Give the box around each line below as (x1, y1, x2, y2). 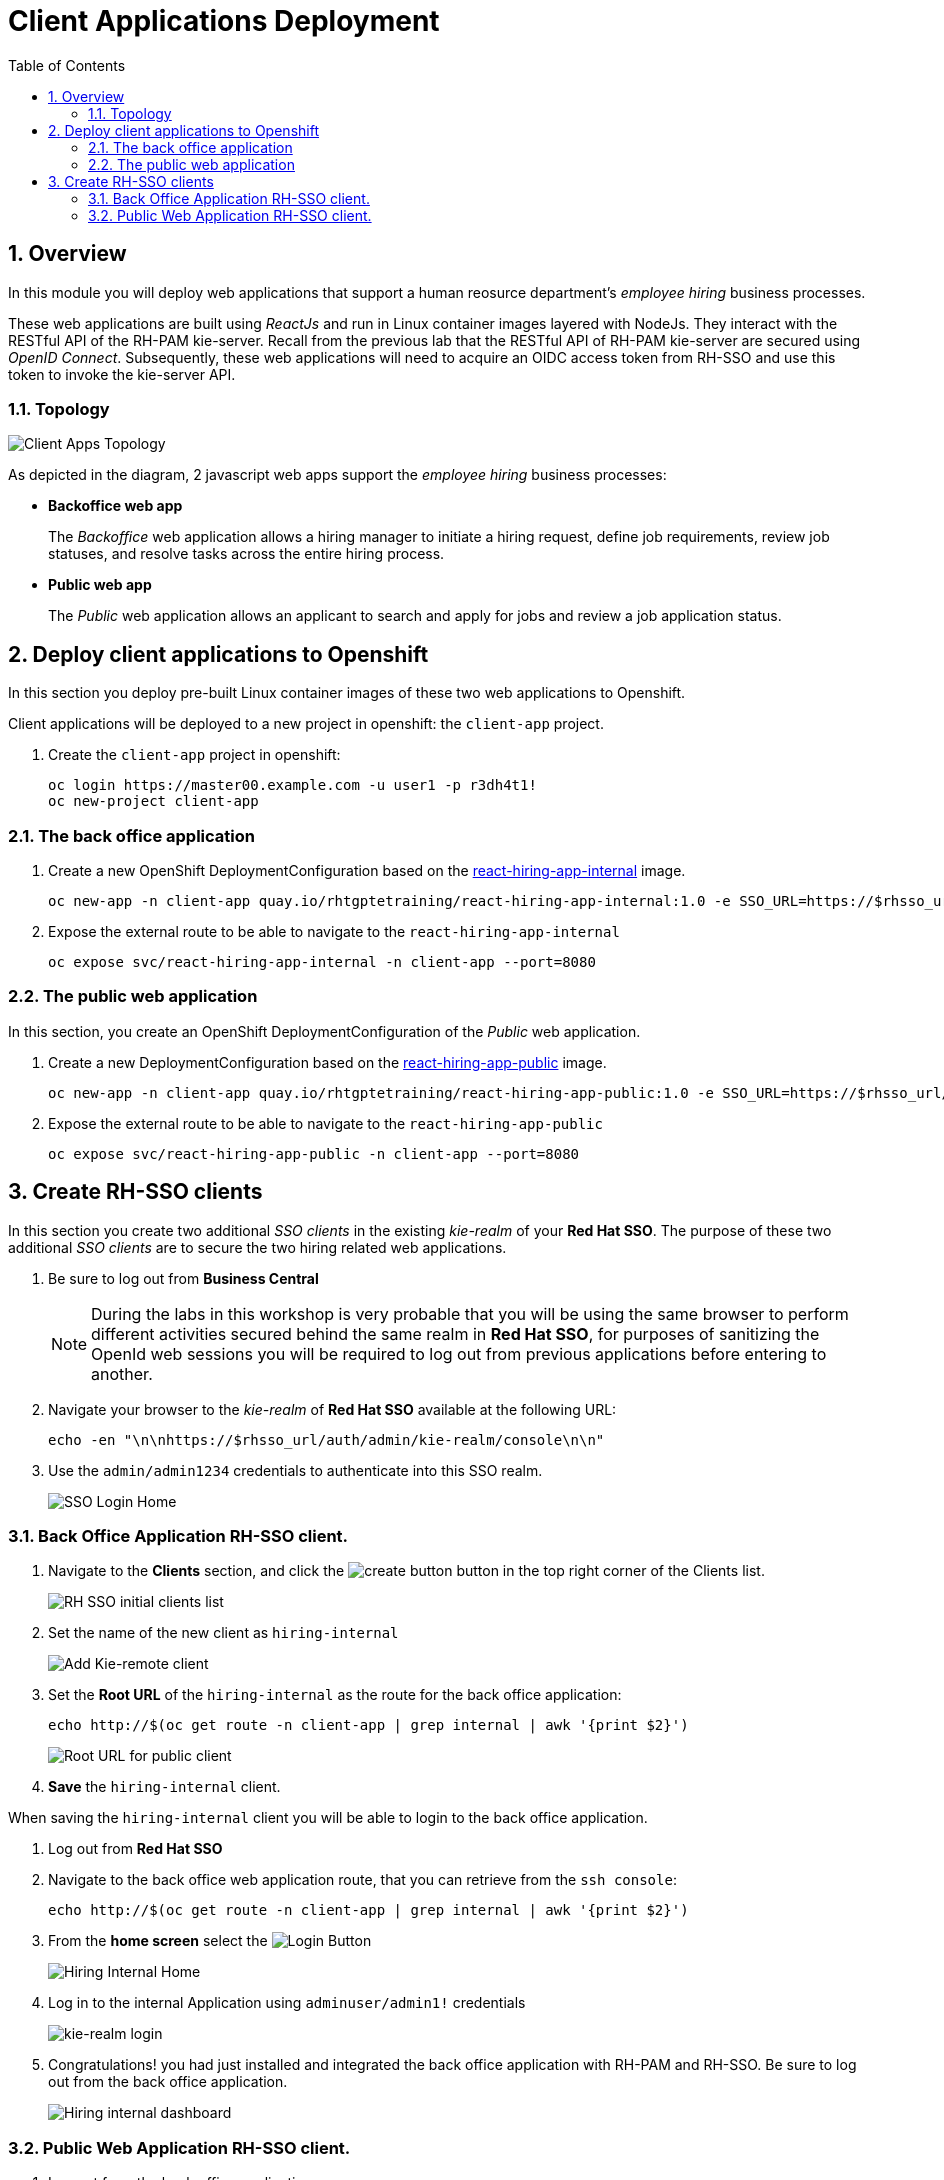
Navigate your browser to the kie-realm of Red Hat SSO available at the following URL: (48, 1400, 617, 1418)
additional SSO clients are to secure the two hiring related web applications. (8, 1238, 507, 1256)
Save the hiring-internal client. (48, 1778, 281, 1796)
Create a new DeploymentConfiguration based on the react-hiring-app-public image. (48, 1053, 607, 1071)
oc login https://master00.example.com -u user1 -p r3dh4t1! (48, 777, 537, 794)
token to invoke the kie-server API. (8, 365, 236, 383)
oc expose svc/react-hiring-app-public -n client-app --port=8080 (48, 1145, 580, 1162)
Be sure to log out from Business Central (48, 1269, 319, 1287)
